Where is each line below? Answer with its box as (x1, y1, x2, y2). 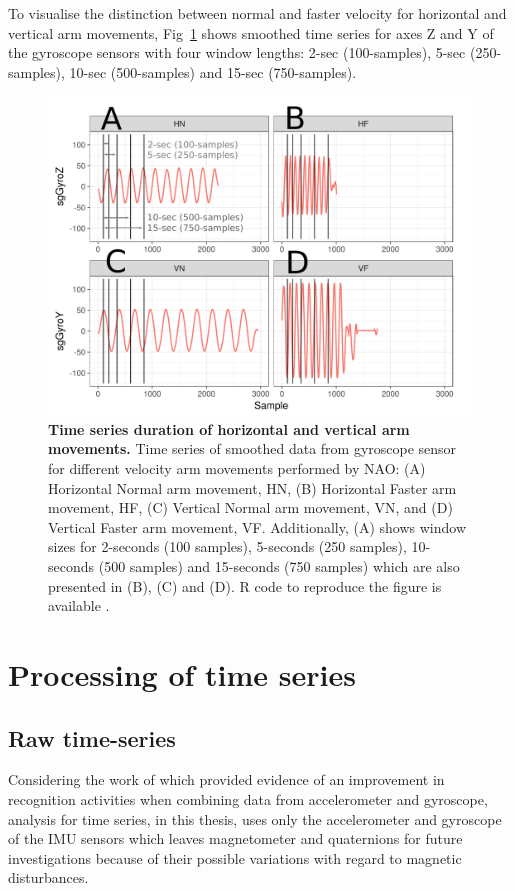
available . (48, 595, 110, 616)
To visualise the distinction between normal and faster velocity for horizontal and (8, 3, 507, 23)
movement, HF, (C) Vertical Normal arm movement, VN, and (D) (48, 497, 453, 518)
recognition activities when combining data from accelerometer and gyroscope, (8, 788, 488, 809)
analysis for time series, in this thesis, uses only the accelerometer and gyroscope (8, 808, 502, 829)
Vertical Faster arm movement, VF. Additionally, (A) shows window (48, 516, 467, 537)
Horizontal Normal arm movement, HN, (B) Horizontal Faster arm (48, 477, 457, 498)
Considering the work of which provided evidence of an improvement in (8, 769, 445, 790)
